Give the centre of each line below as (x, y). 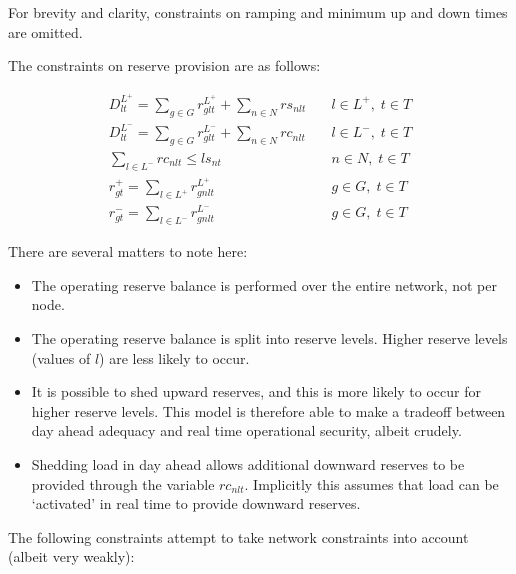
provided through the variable (123, 483)
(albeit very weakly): (71, 556)
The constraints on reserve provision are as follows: (164, 65)
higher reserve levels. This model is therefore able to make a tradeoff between (268, 410)
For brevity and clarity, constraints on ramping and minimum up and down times (258, 12)
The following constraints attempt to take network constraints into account (238, 536)
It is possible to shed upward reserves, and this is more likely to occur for (256, 391)
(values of (61, 357)
